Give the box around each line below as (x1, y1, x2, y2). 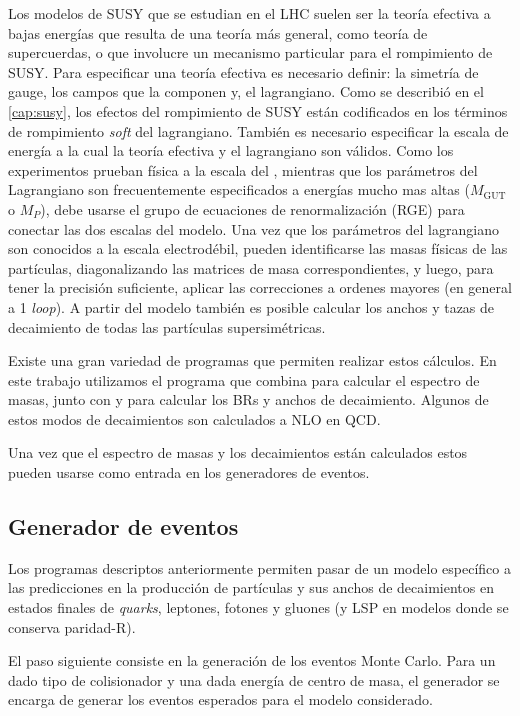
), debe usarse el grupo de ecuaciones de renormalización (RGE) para (40, 198, 465, 219)
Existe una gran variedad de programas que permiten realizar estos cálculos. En (8, 350, 497, 371)
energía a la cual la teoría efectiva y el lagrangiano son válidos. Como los (8, 140, 454, 161)
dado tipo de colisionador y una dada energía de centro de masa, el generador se (8, 669, 500, 690)
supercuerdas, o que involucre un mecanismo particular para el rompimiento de (8, 42, 493, 63)
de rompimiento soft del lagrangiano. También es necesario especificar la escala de (8, 120, 509, 141)
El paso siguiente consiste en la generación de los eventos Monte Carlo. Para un (8, 650, 496, 671)
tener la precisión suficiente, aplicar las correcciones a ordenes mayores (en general (8, 277, 512, 298)
